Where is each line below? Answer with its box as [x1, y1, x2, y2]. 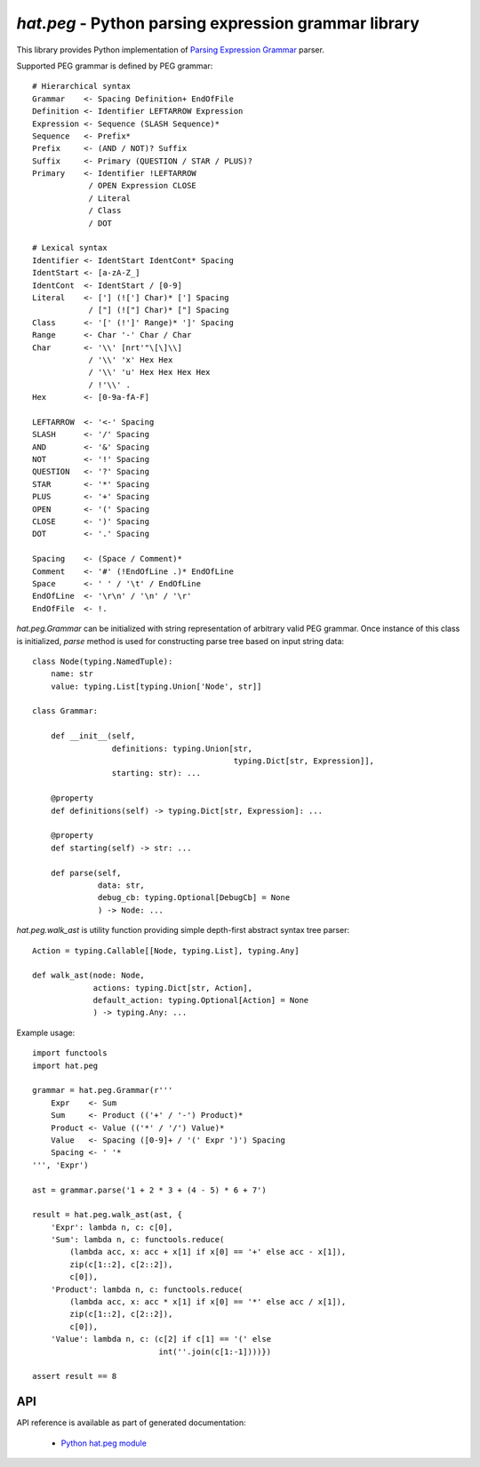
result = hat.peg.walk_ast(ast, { [32, 1209, 182, 1220]
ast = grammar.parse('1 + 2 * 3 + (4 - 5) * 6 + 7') [32, 1184, 267, 1195]
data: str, [98, 880, 146, 890]
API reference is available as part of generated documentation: [16, 1417, 246, 1428]
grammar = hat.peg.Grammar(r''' [32, 1085, 173, 1096]
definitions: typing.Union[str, [111, 743, 253, 753]
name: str [50, 669, 93, 679]
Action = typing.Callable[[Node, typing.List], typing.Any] [32, 945, 300, 955]
